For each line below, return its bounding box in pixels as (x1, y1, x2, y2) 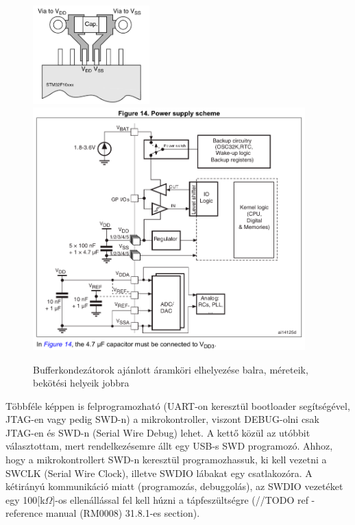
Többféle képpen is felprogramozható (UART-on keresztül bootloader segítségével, (5, 398, 350, 413)
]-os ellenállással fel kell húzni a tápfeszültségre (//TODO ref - (52, 492, 315, 506)
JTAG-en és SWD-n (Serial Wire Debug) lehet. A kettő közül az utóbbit (5, 425, 310, 439)
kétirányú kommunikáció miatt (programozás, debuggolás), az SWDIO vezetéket (5, 479, 343, 493)
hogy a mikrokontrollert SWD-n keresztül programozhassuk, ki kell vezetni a (5, 452, 327, 467)
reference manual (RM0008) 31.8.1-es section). (5, 506, 200, 520)
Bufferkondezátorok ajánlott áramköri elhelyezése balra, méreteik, (33, 362, 308, 376)
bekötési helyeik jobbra (33, 376, 130, 390)
